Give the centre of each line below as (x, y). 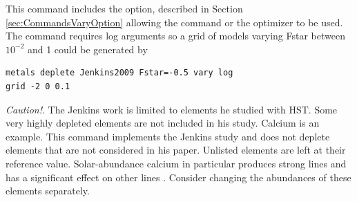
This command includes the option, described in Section (124, 8)
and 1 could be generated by (87, 49)
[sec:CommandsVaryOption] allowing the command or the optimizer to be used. (174, 22)
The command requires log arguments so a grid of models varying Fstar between (175, 36)
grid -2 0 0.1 (38, 86)
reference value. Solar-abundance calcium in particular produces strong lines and (176, 163)
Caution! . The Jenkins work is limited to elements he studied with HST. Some (172, 109)
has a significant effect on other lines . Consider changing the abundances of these (178, 177)
